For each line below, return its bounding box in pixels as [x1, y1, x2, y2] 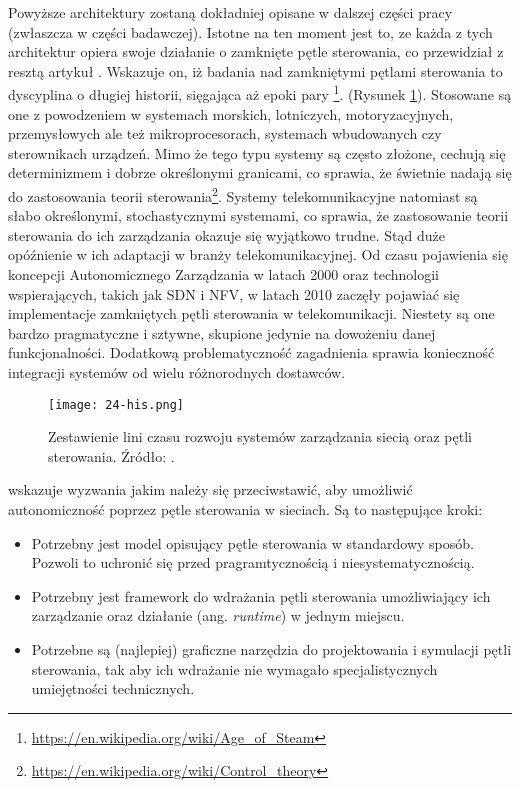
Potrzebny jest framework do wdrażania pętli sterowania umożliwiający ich [31, 585, 491, 606]
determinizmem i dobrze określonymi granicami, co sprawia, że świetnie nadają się [8, 162, 512, 183]
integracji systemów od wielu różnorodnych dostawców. [8, 362, 346, 382]
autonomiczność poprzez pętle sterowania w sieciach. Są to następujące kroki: [8, 499, 483, 520]
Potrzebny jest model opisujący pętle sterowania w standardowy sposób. [31, 532, 474, 553]
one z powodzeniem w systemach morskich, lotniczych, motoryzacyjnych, [8, 103, 454, 124]
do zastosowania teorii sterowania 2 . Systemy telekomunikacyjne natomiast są [8, 183, 478, 206]
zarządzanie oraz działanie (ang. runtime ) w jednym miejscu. [31, 605, 405, 626]
